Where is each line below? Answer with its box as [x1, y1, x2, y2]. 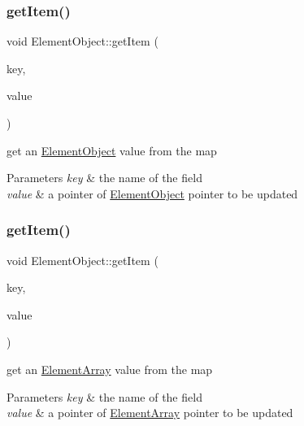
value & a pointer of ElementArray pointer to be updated [7, 404, 293, 421]
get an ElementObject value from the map [7, 141, 217, 159]
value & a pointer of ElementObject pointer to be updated [7, 185, 298, 202]
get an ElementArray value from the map [7, 360, 213, 377]
